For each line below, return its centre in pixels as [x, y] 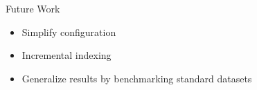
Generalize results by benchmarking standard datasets [137, 78]
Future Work [33, 8]
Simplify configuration [69, 31]
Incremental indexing [67, 55]
